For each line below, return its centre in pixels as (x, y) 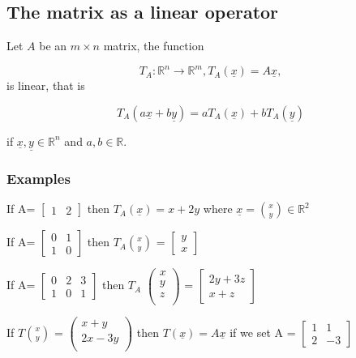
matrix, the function (154, 46)
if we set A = (263, 332)
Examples (39, 179)
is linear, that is (46, 85)
